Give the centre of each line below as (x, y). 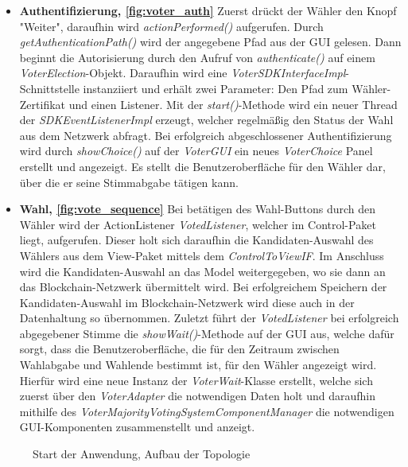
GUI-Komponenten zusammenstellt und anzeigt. (137, 427)
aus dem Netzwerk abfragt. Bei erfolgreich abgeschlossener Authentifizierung (206, 135)
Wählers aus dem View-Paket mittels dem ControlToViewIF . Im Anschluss (202, 255)
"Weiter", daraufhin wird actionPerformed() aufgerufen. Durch (171, 26)
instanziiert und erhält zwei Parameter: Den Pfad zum (216, 88)
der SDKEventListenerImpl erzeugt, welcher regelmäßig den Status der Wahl (206, 120)
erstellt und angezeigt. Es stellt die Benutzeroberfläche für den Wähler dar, (202, 166)
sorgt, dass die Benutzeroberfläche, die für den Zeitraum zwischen (179, 349)
